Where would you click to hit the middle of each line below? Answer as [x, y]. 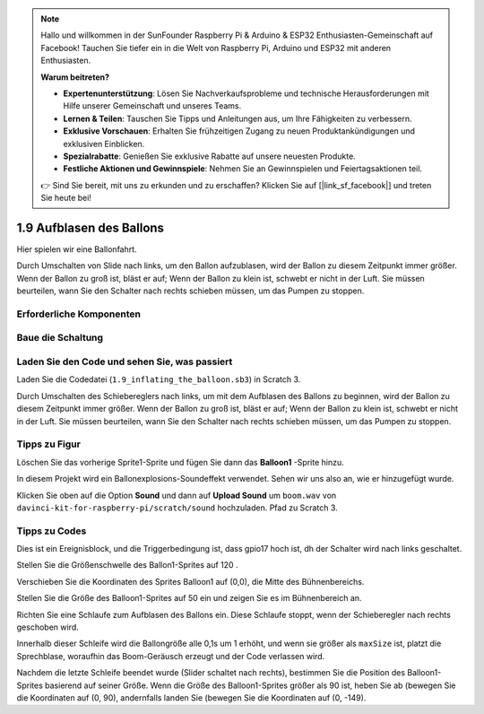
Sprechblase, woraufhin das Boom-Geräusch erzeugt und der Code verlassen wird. [171, 656]
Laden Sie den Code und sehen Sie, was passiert [125, 361]
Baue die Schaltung [60, 338]
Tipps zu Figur [48, 444]
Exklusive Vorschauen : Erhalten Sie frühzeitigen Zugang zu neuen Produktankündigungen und [239, 131]
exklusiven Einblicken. [104, 144]
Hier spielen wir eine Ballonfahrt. [77, 249]
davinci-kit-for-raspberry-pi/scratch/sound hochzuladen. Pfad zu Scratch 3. [177, 508]
